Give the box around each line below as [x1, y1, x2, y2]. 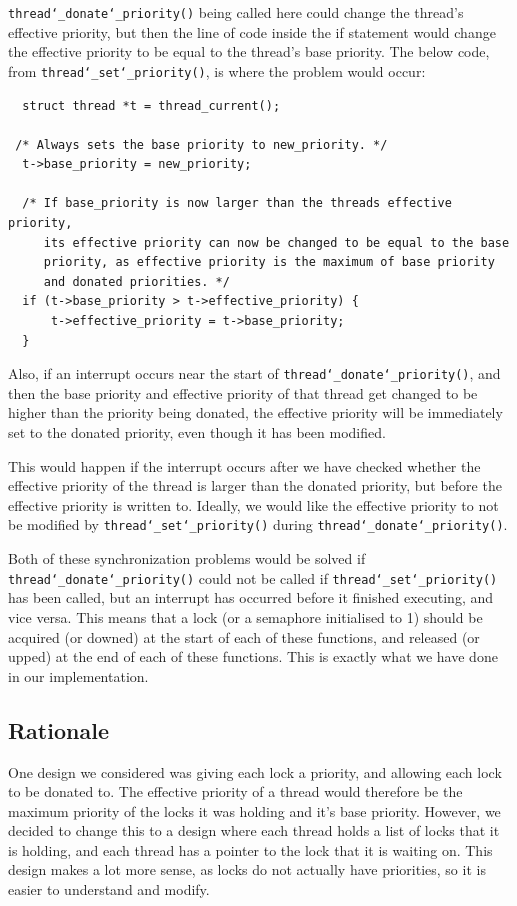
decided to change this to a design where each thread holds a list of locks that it [8, 820, 500, 841]
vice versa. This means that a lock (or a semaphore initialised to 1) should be [8, 606, 483, 627]
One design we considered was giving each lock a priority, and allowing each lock [8, 761, 502, 782]
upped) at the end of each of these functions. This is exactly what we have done [8, 646, 498, 667]
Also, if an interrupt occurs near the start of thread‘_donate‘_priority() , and [8, 363, 501, 384]
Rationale [8, 714, 109, 745]
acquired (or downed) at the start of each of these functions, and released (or [8, 626, 480, 647]
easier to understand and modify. [8, 879, 210, 900]
